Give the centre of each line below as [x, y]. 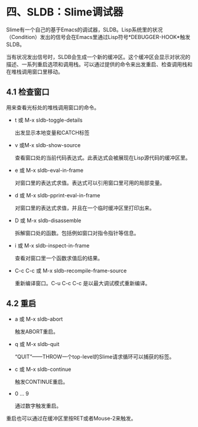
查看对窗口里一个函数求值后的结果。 [59, 258]
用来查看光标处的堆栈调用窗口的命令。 [53, 107]
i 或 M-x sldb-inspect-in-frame [52, 245]
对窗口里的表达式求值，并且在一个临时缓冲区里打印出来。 [85, 208]
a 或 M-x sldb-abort [39, 319]
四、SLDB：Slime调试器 [65, 12]
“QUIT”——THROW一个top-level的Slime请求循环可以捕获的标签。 [95, 356]
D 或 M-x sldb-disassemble [48, 220]
